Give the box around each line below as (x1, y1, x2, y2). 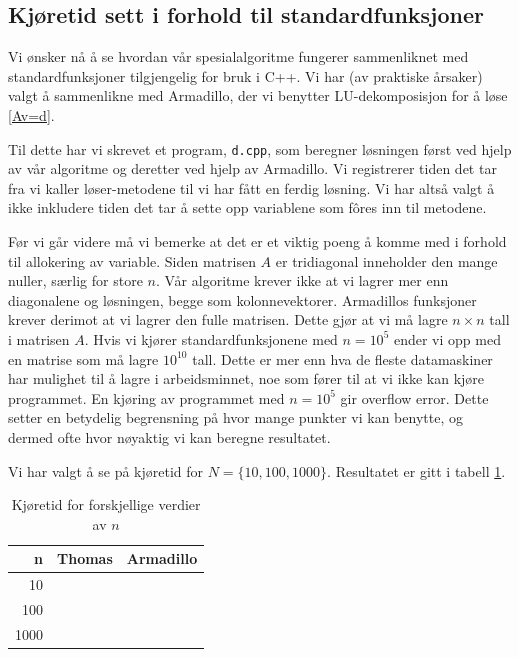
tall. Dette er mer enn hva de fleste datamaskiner (192, 348, 493, 369)
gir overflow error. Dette (340, 387, 489, 408)
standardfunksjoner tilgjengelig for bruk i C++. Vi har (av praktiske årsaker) (8, 65, 483, 86)
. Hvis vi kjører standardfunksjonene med (84, 328, 338, 349)
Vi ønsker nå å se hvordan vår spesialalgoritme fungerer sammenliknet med (8, 46, 469, 67)
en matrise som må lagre (8, 348, 159, 369)
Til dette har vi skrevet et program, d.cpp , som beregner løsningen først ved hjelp (8, 138, 512, 159)
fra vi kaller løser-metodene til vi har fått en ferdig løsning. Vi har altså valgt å (8, 177, 495, 198)
